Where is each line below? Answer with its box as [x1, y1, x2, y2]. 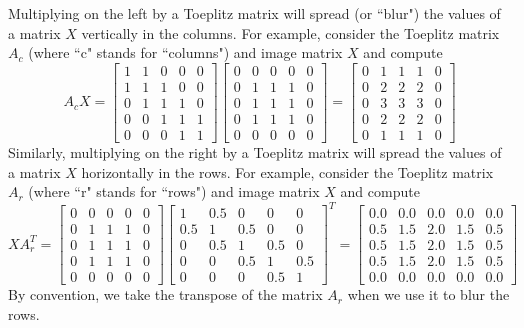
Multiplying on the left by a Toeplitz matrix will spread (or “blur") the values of [8, 3, 501, 23]
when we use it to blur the [347, 284, 510, 305]
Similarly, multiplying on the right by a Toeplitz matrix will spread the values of [8, 141, 502, 162]
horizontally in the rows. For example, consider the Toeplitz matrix [81, 161, 494, 182]
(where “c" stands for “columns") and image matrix [28, 42, 343, 63]
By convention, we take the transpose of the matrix [8, 284, 323, 305]
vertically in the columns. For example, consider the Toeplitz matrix [81, 22, 500, 43]
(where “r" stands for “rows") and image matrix [28, 181, 320, 202]
